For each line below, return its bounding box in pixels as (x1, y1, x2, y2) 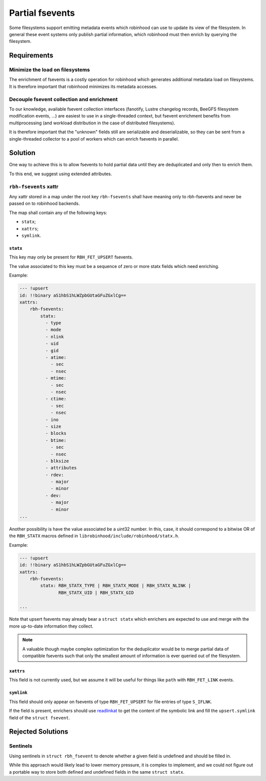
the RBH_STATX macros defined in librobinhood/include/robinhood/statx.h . (9, 533, 179, 539)
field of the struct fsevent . (9, 714, 70, 720)
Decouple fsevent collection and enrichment (9, 96, 118, 103)
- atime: (45, 355, 66, 360)
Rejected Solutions (9, 728, 68, 736)
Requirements (9, 51, 54, 60)
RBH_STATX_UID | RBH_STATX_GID (58, 590, 134, 595)
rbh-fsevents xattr (9, 183, 59, 190)
